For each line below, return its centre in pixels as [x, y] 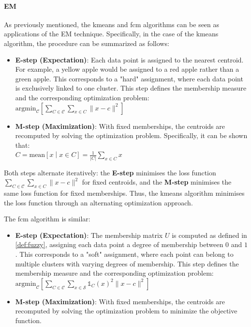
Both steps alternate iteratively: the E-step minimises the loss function [110, 172]
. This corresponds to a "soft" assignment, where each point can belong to [124, 254]
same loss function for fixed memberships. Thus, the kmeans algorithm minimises [124, 193]
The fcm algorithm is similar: [47, 219]
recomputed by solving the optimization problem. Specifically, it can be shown [131, 135]
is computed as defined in [209, 235]
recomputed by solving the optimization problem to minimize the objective [126, 311]
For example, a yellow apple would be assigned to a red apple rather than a [127, 69]
